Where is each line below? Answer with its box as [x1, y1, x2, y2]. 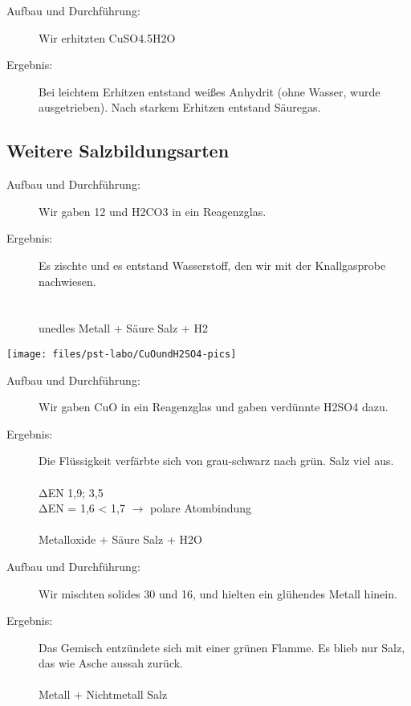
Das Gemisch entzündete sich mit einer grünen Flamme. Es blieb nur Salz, [39, 639, 405, 655]
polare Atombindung [149, 500, 252, 516]
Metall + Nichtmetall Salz [39, 686, 168, 703]
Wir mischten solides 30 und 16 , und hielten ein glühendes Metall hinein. [39, 585, 397, 602]
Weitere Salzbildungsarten [6, 138, 230, 163]
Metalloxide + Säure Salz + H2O [39, 531, 202, 548]
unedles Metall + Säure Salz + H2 [39, 320, 208, 337]
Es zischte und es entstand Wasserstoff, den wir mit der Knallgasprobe [39, 256, 386, 273]
